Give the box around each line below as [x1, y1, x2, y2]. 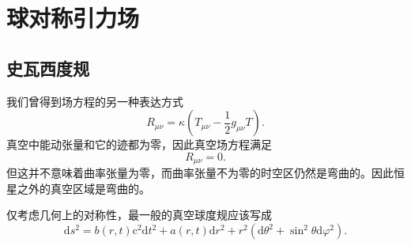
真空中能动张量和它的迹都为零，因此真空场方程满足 [6, 136, 272, 153]
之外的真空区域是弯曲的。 [17, 180, 150, 196]
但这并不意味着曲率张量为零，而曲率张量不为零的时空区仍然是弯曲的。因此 [6, 165, 394, 181]
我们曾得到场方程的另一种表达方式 [6, 93, 183, 109]
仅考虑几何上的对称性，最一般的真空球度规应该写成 [6, 206, 272, 223]
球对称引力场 [6, 2, 140, 34]
